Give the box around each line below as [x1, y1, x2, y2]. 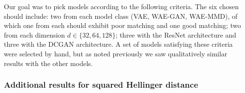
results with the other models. [4, 58, 93, 68]
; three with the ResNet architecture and [115, 29, 236, 40]
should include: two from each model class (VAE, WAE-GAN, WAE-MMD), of [4, 11, 238, 21]
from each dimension [4, 29, 65, 40]
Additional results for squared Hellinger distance [4, 79, 199, 91]
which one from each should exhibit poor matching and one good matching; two [4, 20, 241, 30]
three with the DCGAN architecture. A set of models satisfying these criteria [4, 39, 233, 49]
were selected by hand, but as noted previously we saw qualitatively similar [4, 48, 228, 58]
